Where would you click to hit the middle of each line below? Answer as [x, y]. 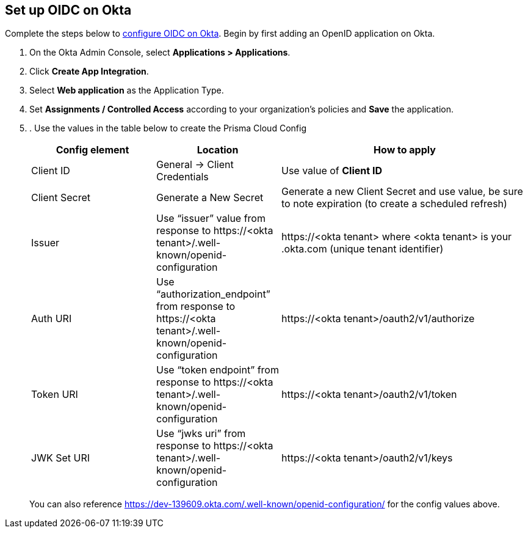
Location [218, 150]
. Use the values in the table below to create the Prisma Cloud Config [168, 128]
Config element [92, 150]
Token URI [55, 395]
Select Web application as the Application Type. [127, 90]
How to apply [405, 150]
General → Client [195, 165]
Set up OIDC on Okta [68, 10]
